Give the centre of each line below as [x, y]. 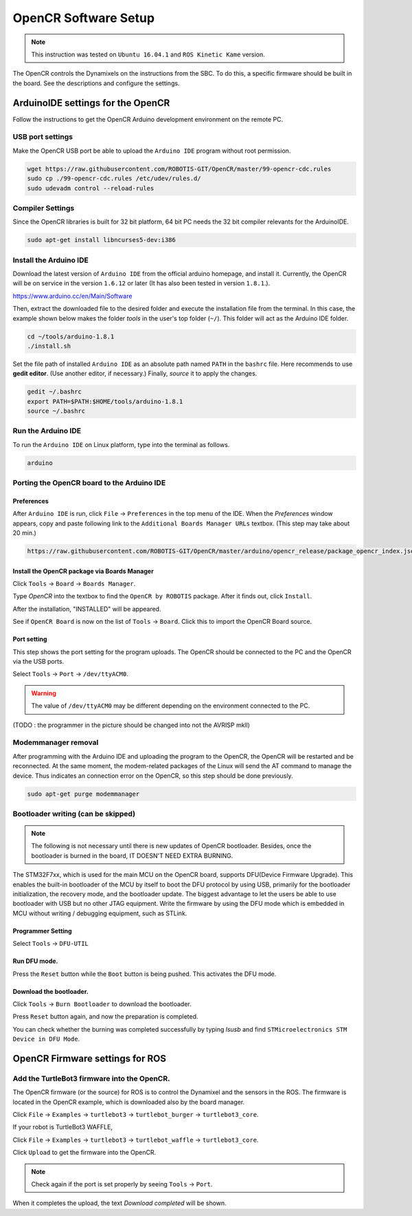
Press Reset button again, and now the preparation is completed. [105, 1017]
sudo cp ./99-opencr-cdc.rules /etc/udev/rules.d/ [114, 178]
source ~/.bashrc [56, 411]
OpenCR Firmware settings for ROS [89, 1058]
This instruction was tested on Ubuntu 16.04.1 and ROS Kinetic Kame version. [148, 54]
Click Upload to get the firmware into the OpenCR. [84, 1153]
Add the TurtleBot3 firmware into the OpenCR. [91, 1078]
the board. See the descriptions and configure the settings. [96, 83]
